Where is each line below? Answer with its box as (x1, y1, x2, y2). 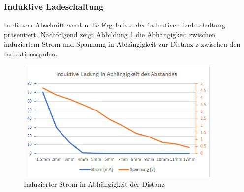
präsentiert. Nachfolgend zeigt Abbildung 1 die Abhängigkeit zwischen (4, 29, 215, 39)
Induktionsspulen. (4, 49, 58, 58)
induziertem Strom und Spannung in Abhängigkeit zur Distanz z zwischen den (4, 39, 241, 49)
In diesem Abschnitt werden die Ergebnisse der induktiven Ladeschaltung (4, 20, 225, 30)
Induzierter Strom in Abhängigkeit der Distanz (24, 179, 165, 189)
